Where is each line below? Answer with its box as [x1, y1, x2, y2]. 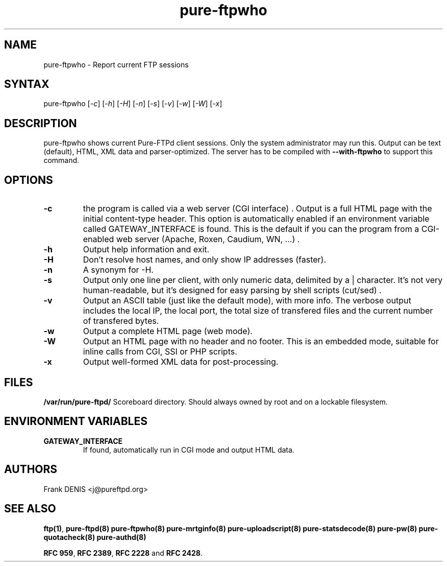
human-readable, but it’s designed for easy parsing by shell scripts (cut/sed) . [83, 285, 382, 296]
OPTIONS [4, 173, 53, 186]
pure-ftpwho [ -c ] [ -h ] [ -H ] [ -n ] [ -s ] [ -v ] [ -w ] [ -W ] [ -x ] [43, 99, 222, 108]
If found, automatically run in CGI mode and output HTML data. [83, 445, 294, 454]
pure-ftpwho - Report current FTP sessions [43, 60, 189, 69]
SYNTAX [4, 78, 49, 91]
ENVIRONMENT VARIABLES [4, 415, 147, 428]
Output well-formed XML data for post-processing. [83, 357, 279, 367]
